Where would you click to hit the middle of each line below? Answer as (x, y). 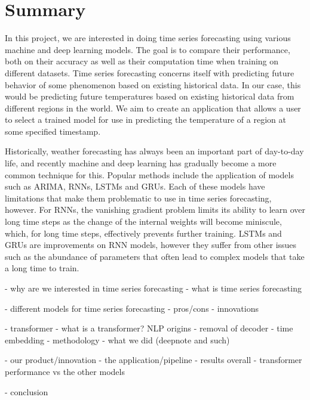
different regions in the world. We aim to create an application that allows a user (153, 108)
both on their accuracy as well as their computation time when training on (142, 61)
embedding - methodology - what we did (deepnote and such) (117, 339)
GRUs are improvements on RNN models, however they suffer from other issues (151, 245)
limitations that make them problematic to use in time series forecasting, (138, 198)
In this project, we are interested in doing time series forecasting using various (148, 38)
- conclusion (27, 391)
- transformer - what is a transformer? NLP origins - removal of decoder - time (149, 328)
